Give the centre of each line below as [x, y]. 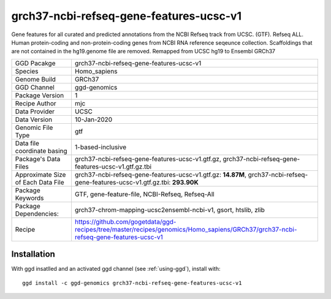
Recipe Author [36, 103]
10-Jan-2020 [93, 119]
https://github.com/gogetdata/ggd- [125, 222]
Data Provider [35, 112]
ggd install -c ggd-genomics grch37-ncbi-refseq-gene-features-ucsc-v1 [132, 283]
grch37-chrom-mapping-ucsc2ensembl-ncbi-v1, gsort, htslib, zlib [169, 210]
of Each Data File [40, 182]
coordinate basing [41, 151]
